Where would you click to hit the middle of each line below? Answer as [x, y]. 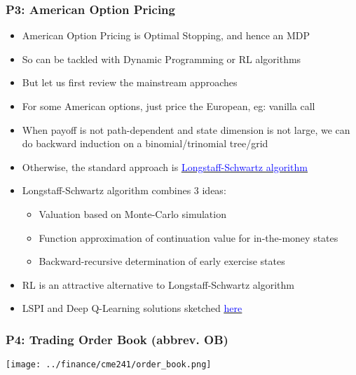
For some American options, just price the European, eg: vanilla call [169, 106]
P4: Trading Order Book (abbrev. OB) [117, 339]
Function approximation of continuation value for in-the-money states [189, 237]
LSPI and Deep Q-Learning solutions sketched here [132, 308]
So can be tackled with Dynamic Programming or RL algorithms [162, 59]
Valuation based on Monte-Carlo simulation [132, 213]
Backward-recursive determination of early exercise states [162, 261]
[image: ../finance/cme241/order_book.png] [109, 365]
